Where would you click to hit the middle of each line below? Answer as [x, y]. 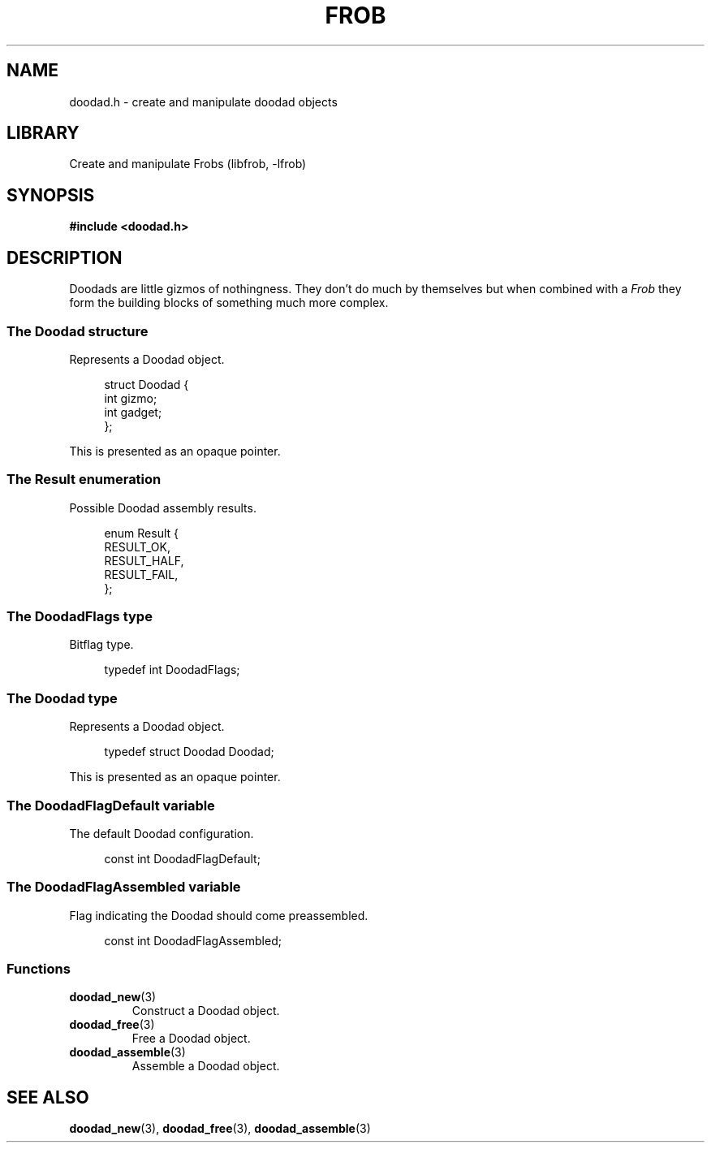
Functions [39, 969]
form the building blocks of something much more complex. [229, 303]
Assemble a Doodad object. [206, 1066]
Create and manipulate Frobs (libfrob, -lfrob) [188, 164]
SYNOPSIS [51, 195]
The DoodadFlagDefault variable [111, 805]
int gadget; [133, 412]
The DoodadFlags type [80, 616]
